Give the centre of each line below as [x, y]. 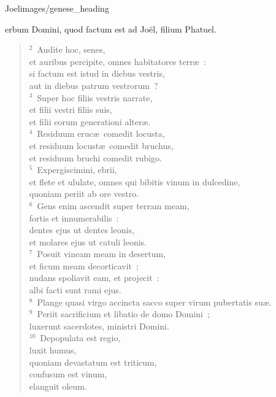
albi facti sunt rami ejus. [75, 290]
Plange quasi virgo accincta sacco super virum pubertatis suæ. [154, 302]
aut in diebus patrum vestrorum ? [94, 85]
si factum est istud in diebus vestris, [97, 73]
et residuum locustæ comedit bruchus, [101, 145]
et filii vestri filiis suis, [71, 110]
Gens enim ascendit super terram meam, [113, 205]
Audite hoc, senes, [71, 49]
